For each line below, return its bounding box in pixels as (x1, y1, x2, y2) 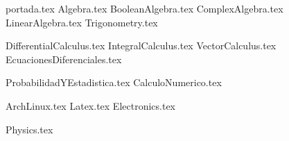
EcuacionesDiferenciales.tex (6, 51, 122, 66)
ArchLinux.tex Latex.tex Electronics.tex (6, 98, 176, 113)
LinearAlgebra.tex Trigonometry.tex (6, 15, 158, 29)
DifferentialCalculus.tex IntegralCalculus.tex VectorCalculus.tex (6, 38, 277, 53)
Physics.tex (6, 122, 53, 136)
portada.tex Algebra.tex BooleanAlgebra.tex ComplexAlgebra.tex (6, 1, 283, 15)
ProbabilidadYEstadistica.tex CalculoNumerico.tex (6, 75, 222, 90)
